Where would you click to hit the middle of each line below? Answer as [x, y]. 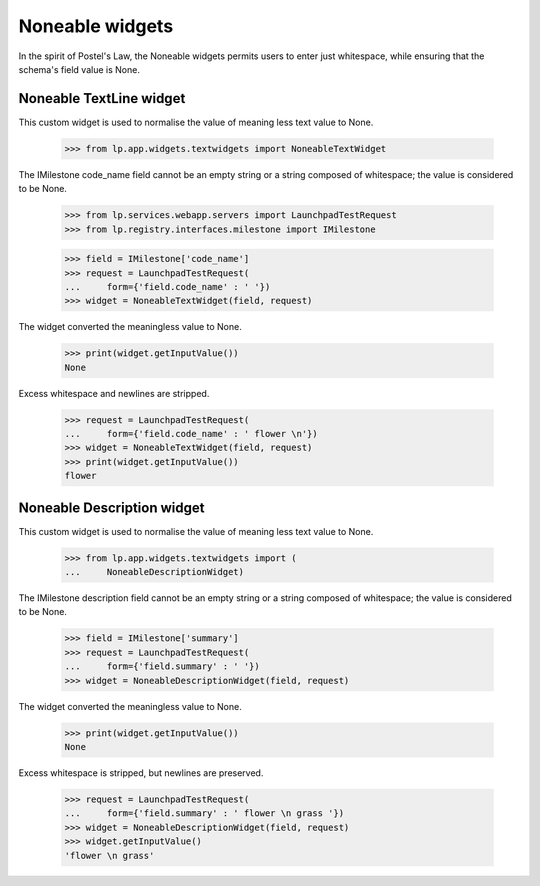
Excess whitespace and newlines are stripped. [114, 393]
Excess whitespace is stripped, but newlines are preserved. [141, 772]
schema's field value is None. [79, 69]
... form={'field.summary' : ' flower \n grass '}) [204, 813]
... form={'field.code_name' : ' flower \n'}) [191, 434]
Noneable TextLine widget [102, 98]
